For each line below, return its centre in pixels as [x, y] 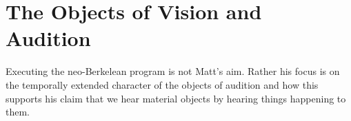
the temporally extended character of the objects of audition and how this [162, 84]
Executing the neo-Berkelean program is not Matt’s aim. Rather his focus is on [173, 71]
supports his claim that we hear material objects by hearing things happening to [176, 98]
